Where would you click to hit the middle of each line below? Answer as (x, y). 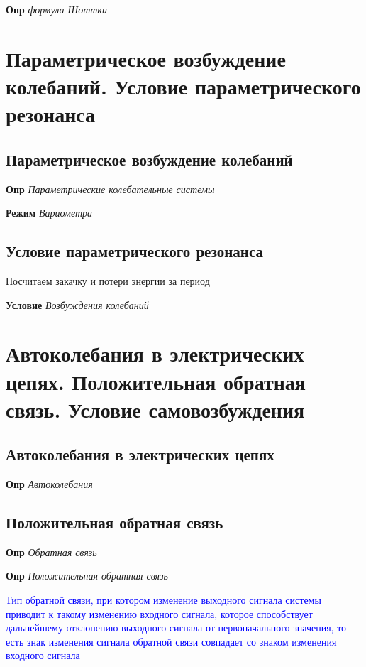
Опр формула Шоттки (56, 9)
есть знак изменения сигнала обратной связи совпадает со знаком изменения (171, 641)
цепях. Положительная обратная (156, 381)
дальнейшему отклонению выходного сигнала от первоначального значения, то (176, 628)
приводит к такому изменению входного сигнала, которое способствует (159, 613)
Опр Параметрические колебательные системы (110, 189)
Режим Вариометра (49, 213)
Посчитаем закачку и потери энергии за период (108, 280)
